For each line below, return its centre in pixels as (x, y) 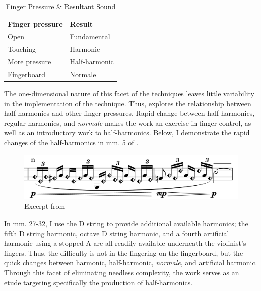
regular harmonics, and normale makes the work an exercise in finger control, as (128, 123)
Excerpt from (45, 206)
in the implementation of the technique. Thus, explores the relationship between (128, 103)
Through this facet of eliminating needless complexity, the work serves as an (122, 272)
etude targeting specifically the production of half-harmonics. (99, 282)
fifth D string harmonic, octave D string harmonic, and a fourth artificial (117, 233)
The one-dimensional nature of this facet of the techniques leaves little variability (129, 93)
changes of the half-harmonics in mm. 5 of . (71, 143)
